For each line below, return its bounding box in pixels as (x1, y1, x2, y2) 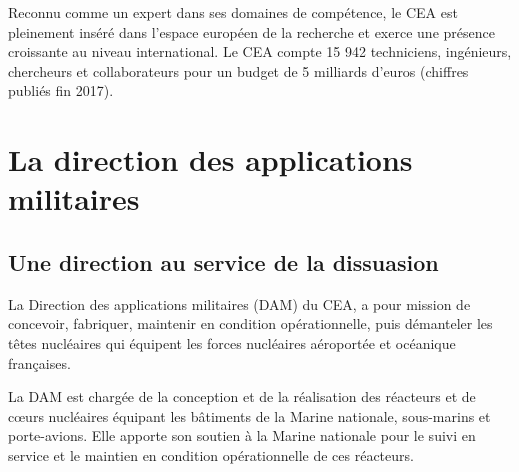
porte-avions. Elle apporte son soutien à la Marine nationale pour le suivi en (8, 425, 476, 446)
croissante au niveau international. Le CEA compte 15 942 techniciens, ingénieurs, (8, 41, 512, 62)
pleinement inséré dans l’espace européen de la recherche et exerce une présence (8, 21, 495, 42)
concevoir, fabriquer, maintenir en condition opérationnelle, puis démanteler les (8, 313, 493, 334)
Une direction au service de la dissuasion (8, 246, 439, 277)
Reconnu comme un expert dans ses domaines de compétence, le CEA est (8, 2, 458, 22)
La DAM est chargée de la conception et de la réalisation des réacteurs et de (8, 386, 476, 407)
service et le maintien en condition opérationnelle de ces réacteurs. (8, 444, 414, 465)
